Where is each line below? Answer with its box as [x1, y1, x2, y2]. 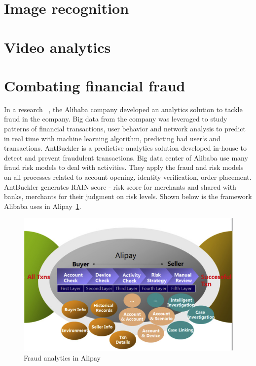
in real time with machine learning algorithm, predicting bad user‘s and [4, 133, 220, 143]
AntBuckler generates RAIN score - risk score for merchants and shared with [4, 181, 236, 192]
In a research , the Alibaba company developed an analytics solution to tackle [4, 104, 243, 114]
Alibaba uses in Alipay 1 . [4, 201, 81, 211]
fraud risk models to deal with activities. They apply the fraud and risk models [4, 162, 244, 172]
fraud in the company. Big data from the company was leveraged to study [4, 114, 227, 124]
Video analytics [4, 37, 111, 57]
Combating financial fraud [4, 75, 185, 95]
